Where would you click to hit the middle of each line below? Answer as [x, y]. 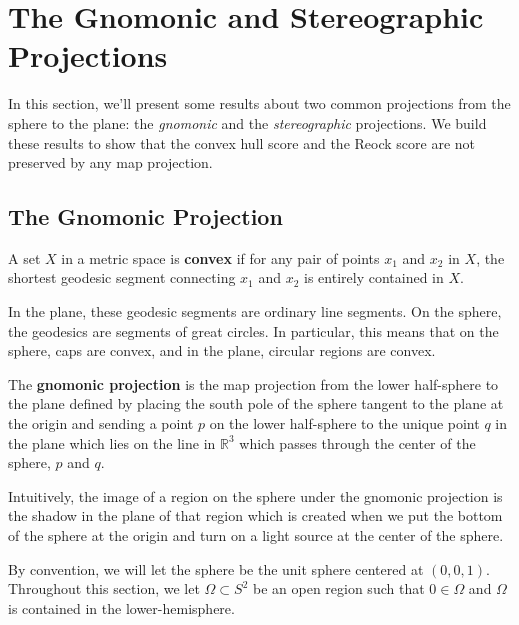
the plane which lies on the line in [112, 442]
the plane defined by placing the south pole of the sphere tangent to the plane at [256, 403]
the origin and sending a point [101, 423]
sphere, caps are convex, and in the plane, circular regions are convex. [222, 350]
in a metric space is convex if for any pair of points [220, 257]
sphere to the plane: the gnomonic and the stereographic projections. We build [247, 122]
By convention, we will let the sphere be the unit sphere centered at [216, 568]
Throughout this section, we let [104, 588]
